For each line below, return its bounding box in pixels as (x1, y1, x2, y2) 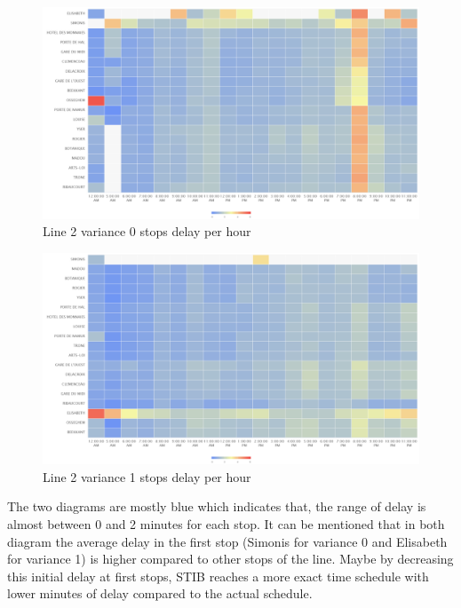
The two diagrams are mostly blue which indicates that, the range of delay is (7, 497, 426, 516)
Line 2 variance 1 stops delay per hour (43, 467, 251, 486)
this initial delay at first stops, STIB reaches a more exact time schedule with (7, 566, 429, 585)
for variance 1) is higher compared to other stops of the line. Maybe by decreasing (7, 549, 454, 568)
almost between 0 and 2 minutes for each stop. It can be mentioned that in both (7, 514, 445, 533)
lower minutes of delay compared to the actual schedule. (7, 584, 313, 603)
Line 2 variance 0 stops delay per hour (43, 222, 251, 241)
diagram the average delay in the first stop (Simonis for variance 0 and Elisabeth (7, 532, 448, 550)
